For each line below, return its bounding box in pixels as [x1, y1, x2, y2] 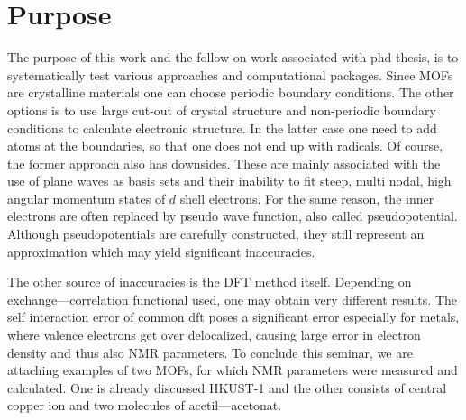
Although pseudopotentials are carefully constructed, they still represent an [7, 224, 425, 243]
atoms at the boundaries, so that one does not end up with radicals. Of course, [7, 136, 443, 155]
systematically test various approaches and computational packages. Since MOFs [7, 65, 453, 84]
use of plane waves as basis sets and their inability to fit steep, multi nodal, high [7, 171, 452, 190]
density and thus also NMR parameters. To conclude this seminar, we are [7, 342, 413, 361]
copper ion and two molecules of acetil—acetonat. [7, 396, 282, 415]
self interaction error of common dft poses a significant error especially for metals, [7, 307, 460, 326]
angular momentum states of [7, 188, 166, 207]
